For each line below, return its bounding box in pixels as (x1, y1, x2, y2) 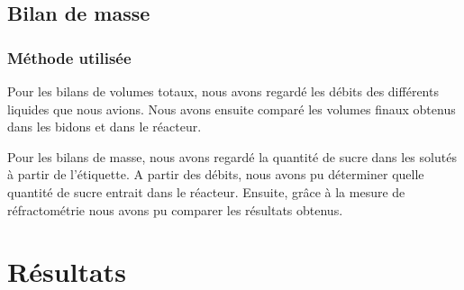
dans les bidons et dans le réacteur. (7, 117, 202, 136)
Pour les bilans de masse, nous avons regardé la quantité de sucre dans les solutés (7, 147, 457, 166)
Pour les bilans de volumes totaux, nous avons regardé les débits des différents (7, 82, 439, 100)
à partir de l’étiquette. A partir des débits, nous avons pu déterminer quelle (7, 165, 424, 184)
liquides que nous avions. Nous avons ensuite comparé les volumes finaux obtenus (7, 99, 456, 118)
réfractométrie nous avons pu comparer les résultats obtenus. (7, 200, 343, 219)
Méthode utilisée (7, 46, 132, 68)
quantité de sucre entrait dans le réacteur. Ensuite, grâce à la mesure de (7, 182, 405, 201)
